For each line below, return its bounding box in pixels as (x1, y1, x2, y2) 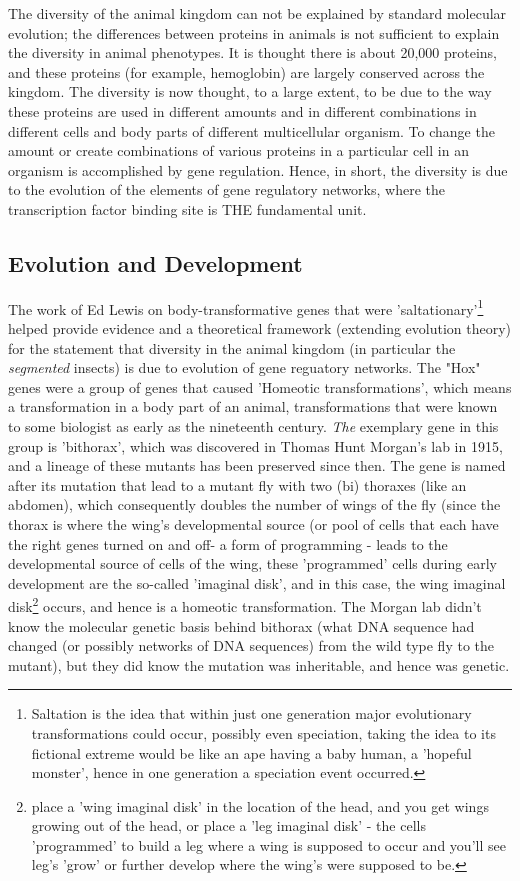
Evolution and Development (8, 247, 303, 278)
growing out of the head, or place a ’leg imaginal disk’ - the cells (31, 815, 426, 836)
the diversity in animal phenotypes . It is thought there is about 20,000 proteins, (8, 42, 497, 63)
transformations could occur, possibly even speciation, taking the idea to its (31, 722, 496, 743)
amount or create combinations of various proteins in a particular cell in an (8, 140, 469, 161)
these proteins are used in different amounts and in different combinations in (8, 100, 477, 121)
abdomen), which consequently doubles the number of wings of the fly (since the (8, 494, 501, 515)
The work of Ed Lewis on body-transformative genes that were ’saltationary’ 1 (8, 295, 484, 319)
